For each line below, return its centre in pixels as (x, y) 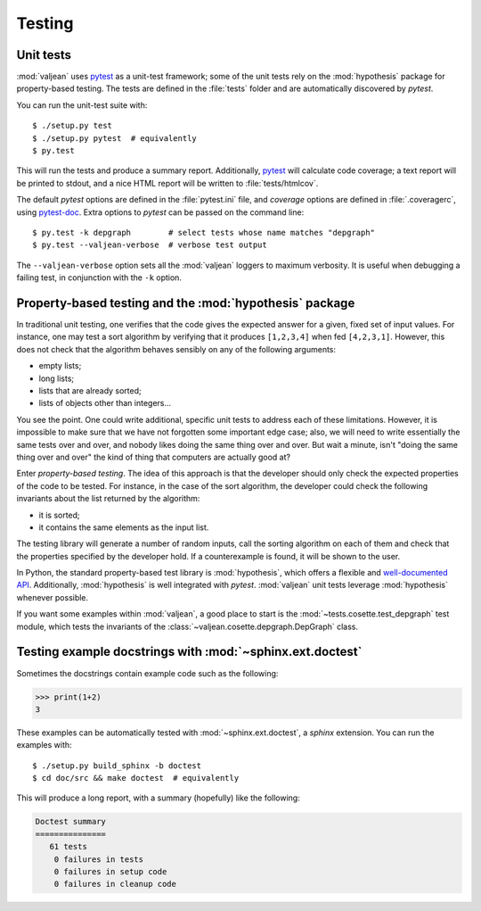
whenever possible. (53, 597)
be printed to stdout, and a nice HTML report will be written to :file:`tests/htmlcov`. (167, 183)
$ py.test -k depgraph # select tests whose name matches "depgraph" (204, 232)
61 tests (69, 847)
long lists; (57, 378)
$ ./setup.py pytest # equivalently (115, 138)
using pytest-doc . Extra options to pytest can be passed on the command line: (160, 212)
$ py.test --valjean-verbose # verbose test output (150, 245)
